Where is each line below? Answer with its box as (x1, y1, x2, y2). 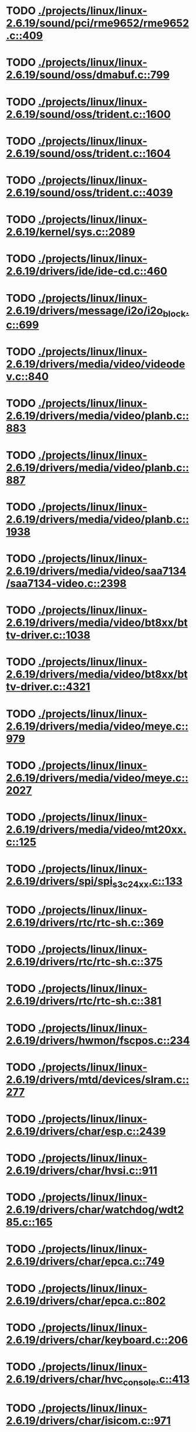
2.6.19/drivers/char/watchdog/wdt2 (6, 1203, 184, 1216)
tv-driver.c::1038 (6, 629, 90, 642)
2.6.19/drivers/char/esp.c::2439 (6, 1124, 166, 1138)
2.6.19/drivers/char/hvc (6, 1373, 124, 1386)
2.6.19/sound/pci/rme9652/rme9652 (6, 16, 190, 30)
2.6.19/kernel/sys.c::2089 (6, 226, 135, 238)
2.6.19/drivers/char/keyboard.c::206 (6, 1333, 188, 1346)
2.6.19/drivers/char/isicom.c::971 (6, 1414, 171, 1427)
